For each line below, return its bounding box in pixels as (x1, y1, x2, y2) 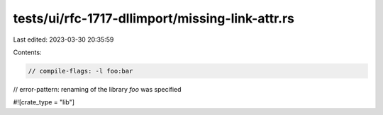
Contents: (13, 48, 42, 56)
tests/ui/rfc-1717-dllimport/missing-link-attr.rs (13, 11, 294, 26)
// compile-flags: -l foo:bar (28, 67, 133, 75)
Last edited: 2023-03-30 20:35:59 (13, 35, 114, 44)
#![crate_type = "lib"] (13, 98, 74, 107)
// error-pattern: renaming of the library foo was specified (13, 85, 182, 93)
